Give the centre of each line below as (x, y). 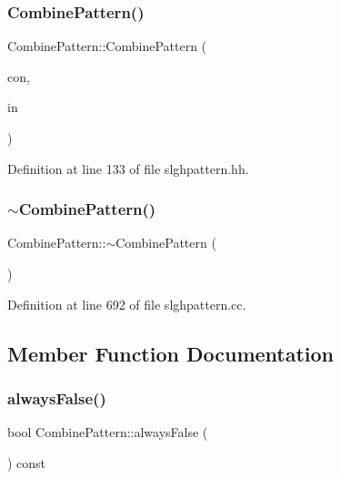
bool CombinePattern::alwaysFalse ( (108, 432)
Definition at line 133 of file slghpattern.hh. (128, 168)
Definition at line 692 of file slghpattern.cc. (127, 304)
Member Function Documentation (171, 353)
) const (27, 462)
